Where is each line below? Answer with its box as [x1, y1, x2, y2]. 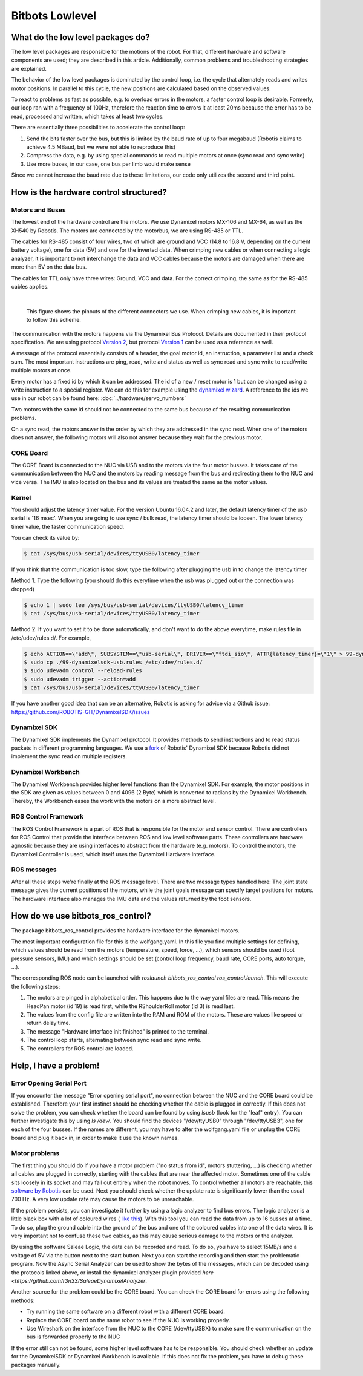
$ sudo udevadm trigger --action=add [24, 675, 136, 683]
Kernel [11, 493, 31, 502]
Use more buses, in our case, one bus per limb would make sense [26, 160, 191, 168]
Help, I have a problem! [11, 1061, 100, 1071]
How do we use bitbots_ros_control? [11, 911, 151, 921]
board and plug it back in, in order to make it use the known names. [11, 1134, 180, 1141]
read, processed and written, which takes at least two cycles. [11, 113, 164, 120]
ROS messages [11, 865, 57, 874]
